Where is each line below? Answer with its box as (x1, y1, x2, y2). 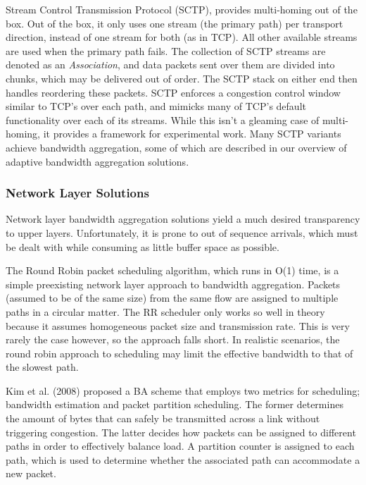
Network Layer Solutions (6, 184, 149, 202)
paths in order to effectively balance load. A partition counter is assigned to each (6, 438, 355, 453)
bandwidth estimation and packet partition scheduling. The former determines (6, 397, 343, 412)
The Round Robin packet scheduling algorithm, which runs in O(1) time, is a (6, 263, 339, 278)
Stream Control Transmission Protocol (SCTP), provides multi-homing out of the (6, 2, 358, 16)
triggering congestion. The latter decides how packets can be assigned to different (6, 424, 356, 439)
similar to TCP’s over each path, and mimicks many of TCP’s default (6, 99, 306, 113)
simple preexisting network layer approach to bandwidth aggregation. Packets (6, 276, 341, 291)
